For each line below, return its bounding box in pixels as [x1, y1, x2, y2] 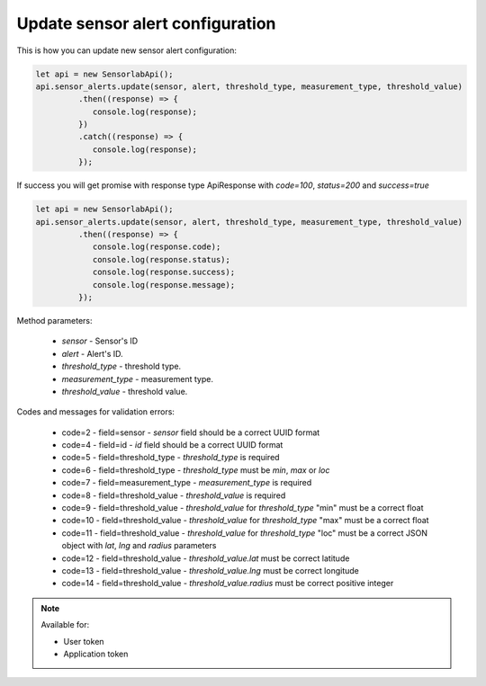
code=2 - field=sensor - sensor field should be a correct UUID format [61, 427, 320, 438]
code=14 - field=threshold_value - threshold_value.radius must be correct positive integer [61, 578, 394, 589]
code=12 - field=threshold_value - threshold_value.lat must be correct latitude [61, 553, 350, 564]
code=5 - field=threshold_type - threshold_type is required [61, 452, 280, 463]
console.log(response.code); [92, 242, 221, 252]
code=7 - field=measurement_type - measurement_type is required [61, 477, 312, 488]
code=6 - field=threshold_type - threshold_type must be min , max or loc [61, 464, 330, 476]
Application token [63, 648, 129, 659]
